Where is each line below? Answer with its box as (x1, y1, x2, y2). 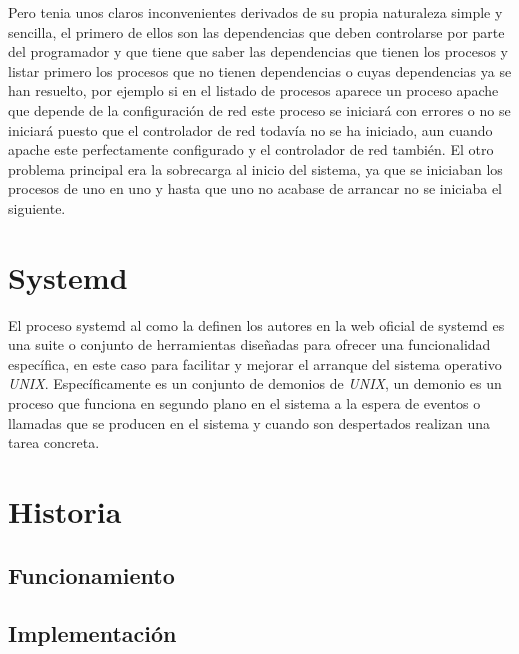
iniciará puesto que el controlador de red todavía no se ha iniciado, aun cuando (8, 119, 493, 140)
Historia (8, 491, 122, 531)
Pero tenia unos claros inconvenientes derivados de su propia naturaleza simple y (8, 2, 503, 22)
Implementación (8, 618, 177, 649)
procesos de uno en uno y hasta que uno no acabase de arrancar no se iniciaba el (8, 178, 503, 199)
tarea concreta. (8, 432, 100, 453)
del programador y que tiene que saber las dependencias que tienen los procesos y (8, 41, 508, 62)
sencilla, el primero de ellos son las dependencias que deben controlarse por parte (8, 21, 505, 42)
